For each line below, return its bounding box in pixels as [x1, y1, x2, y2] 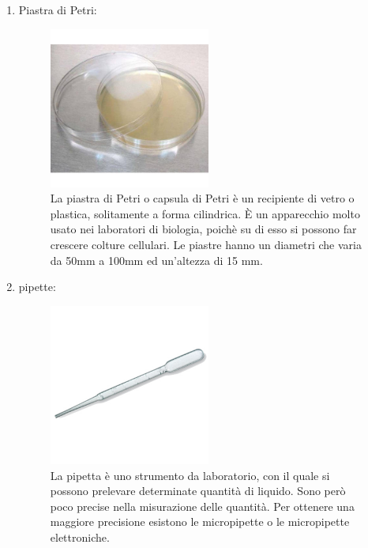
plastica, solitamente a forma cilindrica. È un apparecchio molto [50, 205, 360, 221]
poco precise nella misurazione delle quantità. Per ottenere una [50, 497, 355, 514]
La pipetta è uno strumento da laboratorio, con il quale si [50, 467, 330, 483]
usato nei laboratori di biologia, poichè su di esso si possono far [50, 221, 357, 237]
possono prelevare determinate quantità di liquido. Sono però [50, 482, 346, 499]
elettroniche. [50, 528, 110, 545]
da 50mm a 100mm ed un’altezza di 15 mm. [50, 251, 263, 268]
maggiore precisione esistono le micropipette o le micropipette [50, 513, 350, 530]
